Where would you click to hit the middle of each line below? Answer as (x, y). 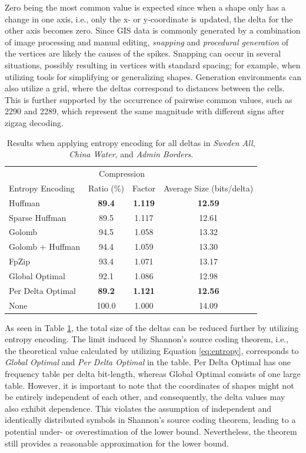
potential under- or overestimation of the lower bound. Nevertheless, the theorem (151, 431)
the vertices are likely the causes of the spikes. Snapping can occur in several (143, 53)
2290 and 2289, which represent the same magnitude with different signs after (145, 111)
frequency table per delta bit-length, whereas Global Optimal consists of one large (153, 374)
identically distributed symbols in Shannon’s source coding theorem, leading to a (150, 420)
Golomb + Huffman (45, 247)
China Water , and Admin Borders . (131, 154)
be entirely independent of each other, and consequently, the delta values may (145, 397)
